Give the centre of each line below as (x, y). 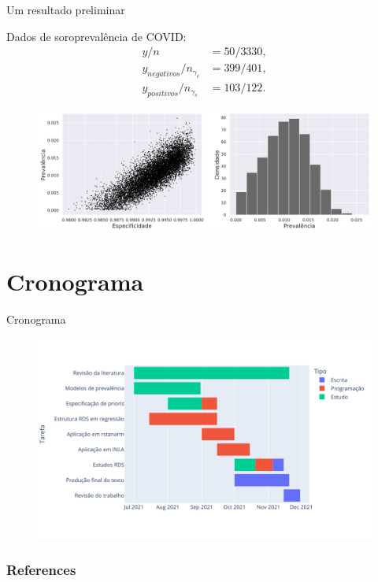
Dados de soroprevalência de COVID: (96, 36)
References (41, 569)
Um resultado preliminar (66, 9)
